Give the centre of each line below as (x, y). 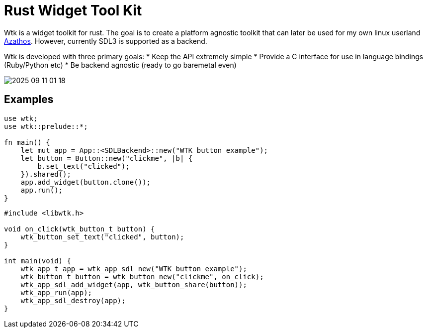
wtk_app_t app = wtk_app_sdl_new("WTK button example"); (134, 269)
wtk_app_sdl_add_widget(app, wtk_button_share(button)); (134, 284)
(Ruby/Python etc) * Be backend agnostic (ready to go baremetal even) (120, 65)
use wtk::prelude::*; (46, 126)
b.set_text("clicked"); (84, 166)
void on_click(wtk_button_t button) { (80, 229)
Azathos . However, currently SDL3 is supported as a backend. (106, 41)
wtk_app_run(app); (56, 292)
